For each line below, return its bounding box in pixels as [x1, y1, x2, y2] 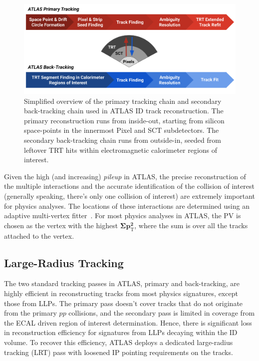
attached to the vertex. [4, 230, 74, 241]
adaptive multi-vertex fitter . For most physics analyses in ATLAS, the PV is [4, 210, 241, 221]
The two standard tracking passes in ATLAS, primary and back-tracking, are [4, 278, 240, 289]
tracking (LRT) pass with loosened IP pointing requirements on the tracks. [4, 347, 233, 357]
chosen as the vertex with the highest [4, 220, 118, 230]
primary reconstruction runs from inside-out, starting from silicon [24, 115, 225, 125]
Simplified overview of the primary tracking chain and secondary [24, 95, 222, 106]
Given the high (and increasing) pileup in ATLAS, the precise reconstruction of [4, 171, 246, 181]
